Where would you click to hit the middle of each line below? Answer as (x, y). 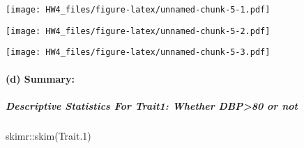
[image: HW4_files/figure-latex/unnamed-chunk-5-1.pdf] (138, 10)
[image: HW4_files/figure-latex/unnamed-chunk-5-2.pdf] (138, 31)
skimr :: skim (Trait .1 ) (48, 135)
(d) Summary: (40, 78)
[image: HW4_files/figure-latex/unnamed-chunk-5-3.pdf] (138, 52)
